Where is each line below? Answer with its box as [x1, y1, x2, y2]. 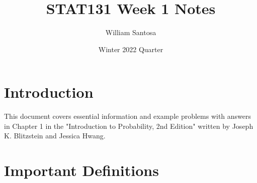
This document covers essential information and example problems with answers [4, 111, 251, 121]
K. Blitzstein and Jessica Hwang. [4, 130, 106, 141]
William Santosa [105, 27, 156, 38]
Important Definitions [4, 160, 159, 180]
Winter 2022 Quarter [98, 44, 163, 54]
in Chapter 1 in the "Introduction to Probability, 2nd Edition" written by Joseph [4, 120, 253, 131]
